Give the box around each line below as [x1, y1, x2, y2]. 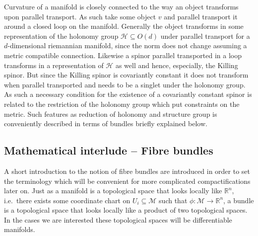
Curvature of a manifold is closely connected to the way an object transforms [4, 1, 239, 11]
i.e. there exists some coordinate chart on [4, 195, 130, 205]
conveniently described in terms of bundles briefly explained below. [4, 118, 207, 129]
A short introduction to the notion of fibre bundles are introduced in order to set [4, 165, 251, 176]
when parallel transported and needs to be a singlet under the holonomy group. [4, 79, 246, 89]
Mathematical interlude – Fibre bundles [4, 143, 213, 158]
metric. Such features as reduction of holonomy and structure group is [4, 108, 217, 119]
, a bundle [223, 195, 254, 205]
